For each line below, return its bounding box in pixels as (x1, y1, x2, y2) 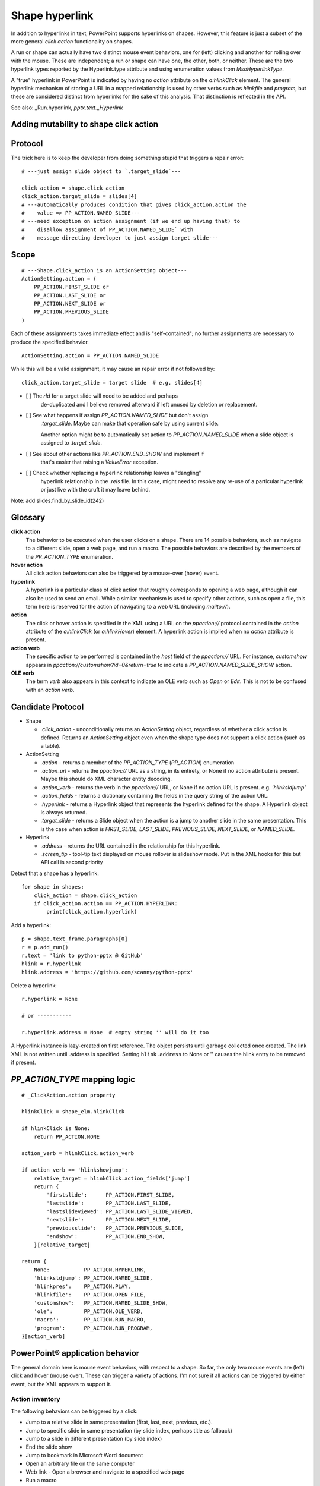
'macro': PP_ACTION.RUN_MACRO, (33, 1317, 147, 1323)
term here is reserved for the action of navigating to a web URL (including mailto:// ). (25, 603, 231, 610)
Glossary (11, 512, 46, 522)
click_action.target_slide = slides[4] (21, 193, 137, 200)
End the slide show (25, 1443, 72, 1450)
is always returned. (40, 809, 87, 816)
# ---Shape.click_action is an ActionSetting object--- (21, 267, 187, 273)
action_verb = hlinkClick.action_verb (21, 1150, 135, 1157)
